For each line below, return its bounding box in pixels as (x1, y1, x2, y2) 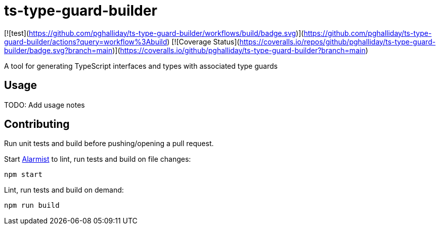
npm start (4, 170, 42, 179)
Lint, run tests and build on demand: (4, 186, 124, 195)
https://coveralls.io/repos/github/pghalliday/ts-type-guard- (239, 37, 436, 46)
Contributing (4, 118, 70, 131)
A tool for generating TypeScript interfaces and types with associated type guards (4, 61, 278, 70)
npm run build (4, 201, 60, 210)
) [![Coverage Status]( (167, 37, 240, 46)
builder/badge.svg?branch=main (4, 45, 113, 55)
